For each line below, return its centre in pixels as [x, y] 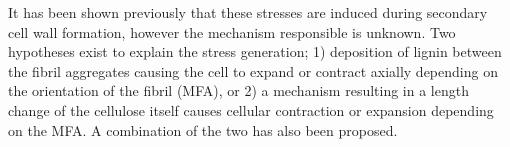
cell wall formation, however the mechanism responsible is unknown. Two [232, 31]
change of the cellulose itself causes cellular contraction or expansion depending [251, 109]
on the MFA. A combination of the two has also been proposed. [203, 129]
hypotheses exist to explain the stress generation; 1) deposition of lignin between [255, 51]
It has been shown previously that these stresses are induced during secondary [248, 12]
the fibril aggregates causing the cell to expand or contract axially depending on [253, 70]
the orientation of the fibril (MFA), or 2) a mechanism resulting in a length [238, 90]
